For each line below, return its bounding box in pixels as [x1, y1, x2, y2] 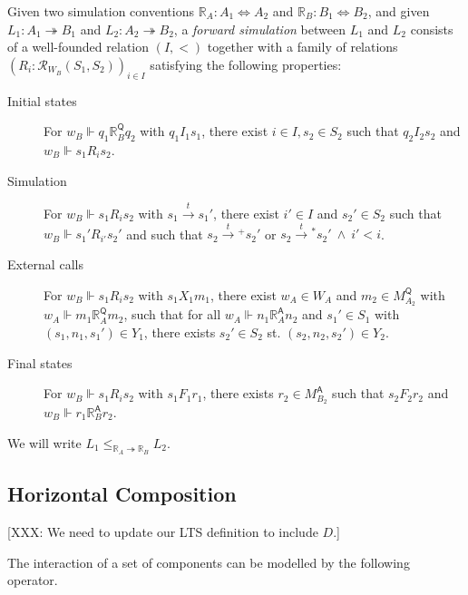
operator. [7, 571, 58, 590]
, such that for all [123, 305, 221, 324]
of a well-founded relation [7, 37, 150, 56]
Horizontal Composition [7, 480, 237, 508]
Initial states [7, 91, 77, 110]
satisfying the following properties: [150, 54, 342, 73]
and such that [126, 224, 203, 243]
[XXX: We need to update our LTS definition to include [7, 522, 318, 541]
